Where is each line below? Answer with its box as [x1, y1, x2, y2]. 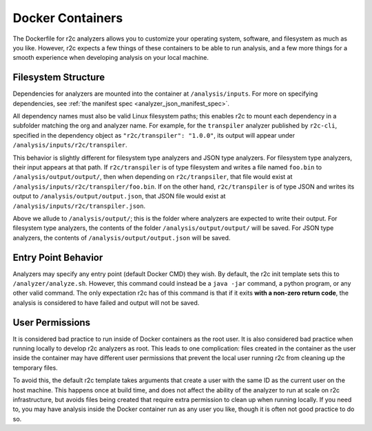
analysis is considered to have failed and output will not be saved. [12, 298, 200, 306]
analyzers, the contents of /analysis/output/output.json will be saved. [12, 233, 231, 242]
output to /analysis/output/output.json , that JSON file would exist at [12, 192, 226, 200]
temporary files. [12, 364, 58, 372]
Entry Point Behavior [12, 251, 103, 263]
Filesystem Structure [12, 72, 105, 83]
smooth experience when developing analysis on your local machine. [12, 54, 209, 62]
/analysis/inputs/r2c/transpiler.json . [12, 202, 146, 210]
